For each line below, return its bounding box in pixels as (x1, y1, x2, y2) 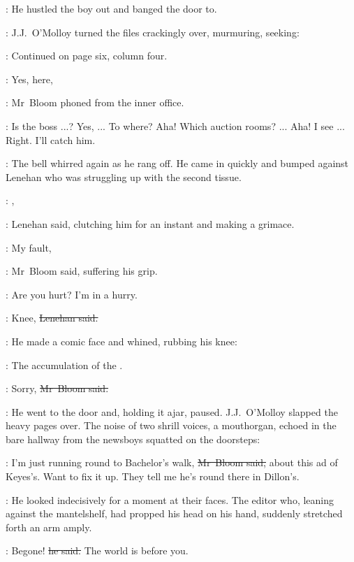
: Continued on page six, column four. (6, 48, 168, 63)
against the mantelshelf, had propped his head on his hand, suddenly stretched (6, 506, 343, 521)
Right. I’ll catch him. (6, 132, 96, 147)
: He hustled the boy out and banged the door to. (6, 1, 217, 15)
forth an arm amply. (6, 519, 92, 534)
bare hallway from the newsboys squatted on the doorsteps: (6, 431, 260, 446)
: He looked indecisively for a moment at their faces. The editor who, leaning (6, 492, 334, 507)
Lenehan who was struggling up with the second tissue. (6, 169, 242, 184)
